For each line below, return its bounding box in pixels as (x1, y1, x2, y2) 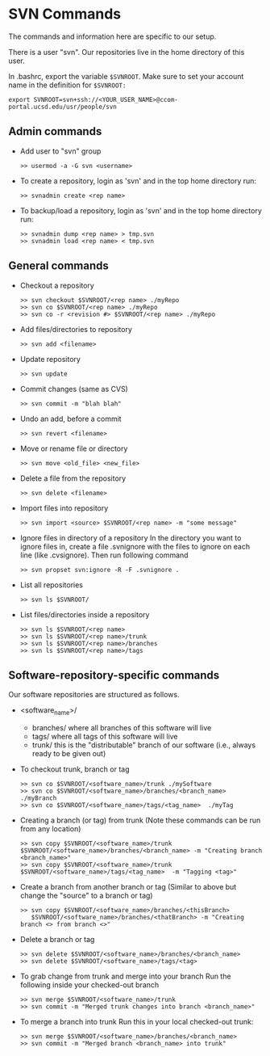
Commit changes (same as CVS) (19, 384, 129, 393)
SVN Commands (8, 5, 122, 23)
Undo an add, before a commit (19, 414, 123, 423)
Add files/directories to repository (19, 324, 133, 334)
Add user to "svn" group (19, 146, 102, 156)
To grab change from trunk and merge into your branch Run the (19, 971, 231, 982)
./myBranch (19, 794, 57, 802)
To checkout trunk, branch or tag (19, 764, 131, 774)
